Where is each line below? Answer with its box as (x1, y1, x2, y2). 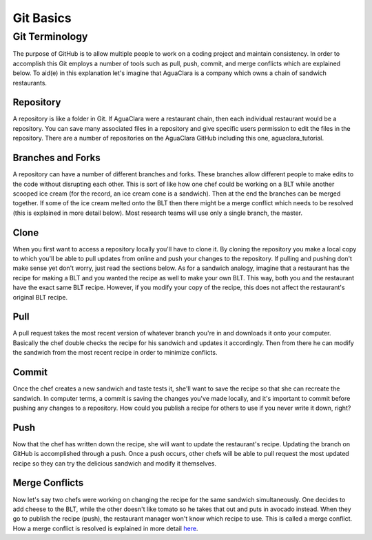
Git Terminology (12, 30, 88, 43)
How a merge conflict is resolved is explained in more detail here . (12, 524, 198, 532)
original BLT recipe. (12, 293, 68, 301)
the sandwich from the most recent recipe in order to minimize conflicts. (12, 349, 218, 357)
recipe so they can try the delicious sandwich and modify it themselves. (12, 459, 217, 468)
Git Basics (12, 10, 72, 25)
